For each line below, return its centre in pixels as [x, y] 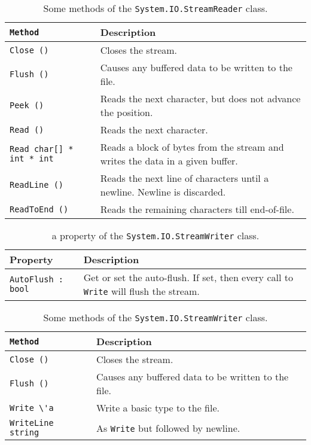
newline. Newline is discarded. [163, 192]
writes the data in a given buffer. [169, 161]
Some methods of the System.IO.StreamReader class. [155, 8]
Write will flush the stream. [141, 291]
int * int [32, 159]
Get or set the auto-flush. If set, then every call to [188, 277]
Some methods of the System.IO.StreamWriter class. [155, 317]
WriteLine [32, 423]
